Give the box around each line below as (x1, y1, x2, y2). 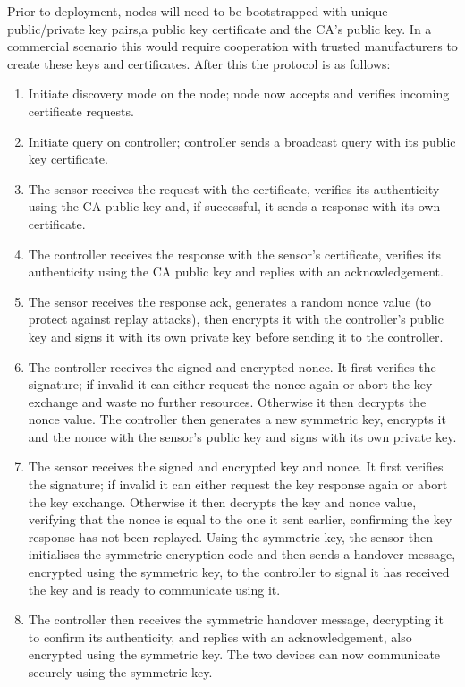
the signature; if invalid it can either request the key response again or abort (28, 475, 448, 494)
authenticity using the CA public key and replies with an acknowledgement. (28, 262, 444, 281)
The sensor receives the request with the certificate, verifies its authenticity (28, 179, 440, 198)
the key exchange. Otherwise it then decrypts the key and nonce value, (28, 492, 417, 511)
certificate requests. (28, 101, 134, 120)
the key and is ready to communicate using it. (28, 580, 281, 598)
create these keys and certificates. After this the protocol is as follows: (7, 54, 391, 72)
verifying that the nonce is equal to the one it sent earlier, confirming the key (28, 510, 452, 529)
